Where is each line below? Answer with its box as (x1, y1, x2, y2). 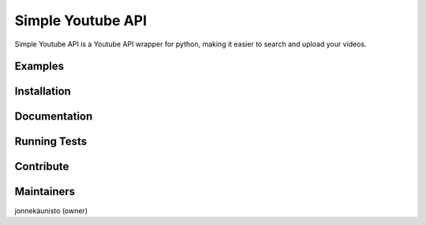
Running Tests (14, 135, 87, 149)
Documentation (14, 110, 93, 124)
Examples (14, 60, 65, 73)
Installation (14, 85, 71, 98)
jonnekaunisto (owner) (14, 205, 88, 216)
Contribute (14, 160, 69, 173)
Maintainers (14, 185, 76, 198)
